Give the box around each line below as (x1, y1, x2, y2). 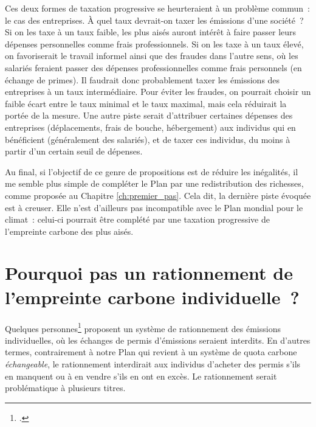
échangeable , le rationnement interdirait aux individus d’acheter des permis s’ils (5, 358, 301, 370)
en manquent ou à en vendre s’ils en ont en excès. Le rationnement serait (5, 369, 277, 382)
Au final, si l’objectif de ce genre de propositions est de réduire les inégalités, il (5, 165, 298, 178)
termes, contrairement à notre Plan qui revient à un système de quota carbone (5, 345, 297, 358)
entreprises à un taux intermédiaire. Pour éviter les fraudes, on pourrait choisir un (5, 85, 311, 98)
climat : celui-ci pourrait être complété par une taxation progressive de (5, 213, 270, 226)
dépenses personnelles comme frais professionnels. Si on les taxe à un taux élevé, (5, 37, 304, 50)
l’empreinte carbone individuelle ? (5, 284, 300, 309)
